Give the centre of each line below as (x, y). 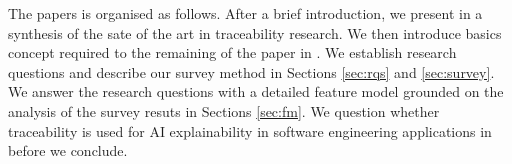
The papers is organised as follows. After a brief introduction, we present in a (245, 13)
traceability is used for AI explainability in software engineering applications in (250, 130)
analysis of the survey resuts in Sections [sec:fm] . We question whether (224, 110)
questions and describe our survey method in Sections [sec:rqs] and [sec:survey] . (251, 71)
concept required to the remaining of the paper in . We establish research (232, 52)
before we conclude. (68, 150)
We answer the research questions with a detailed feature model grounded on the (256, 91)
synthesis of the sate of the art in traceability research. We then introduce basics (255, 32)
